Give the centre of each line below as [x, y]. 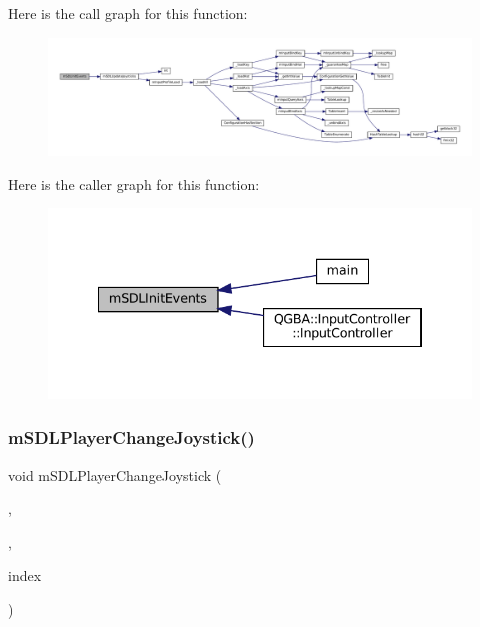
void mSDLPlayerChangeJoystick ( [115, 474]
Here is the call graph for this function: [128, 13]
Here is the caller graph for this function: [134, 183]
